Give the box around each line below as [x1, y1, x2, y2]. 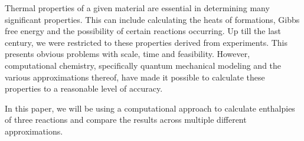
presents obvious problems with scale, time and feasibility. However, [5, 48, 250, 60]
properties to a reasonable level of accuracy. [5, 82, 163, 95]
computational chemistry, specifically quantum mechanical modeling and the [5, 59, 282, 71]
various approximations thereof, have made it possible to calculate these [5, 70, 265, 83]
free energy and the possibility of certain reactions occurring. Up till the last [5, 25, 282, 37]
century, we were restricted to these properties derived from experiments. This [5, 36, 288, 48]
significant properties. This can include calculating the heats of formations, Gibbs [5, 13, 300, 25]
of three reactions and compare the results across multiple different [5, 113, 247, 126]
